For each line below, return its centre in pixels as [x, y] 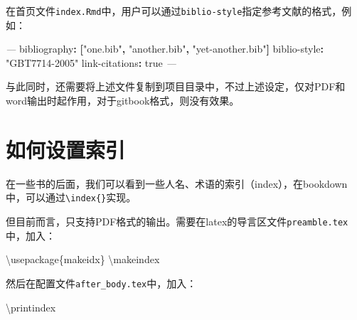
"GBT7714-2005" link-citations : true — [91, 62]
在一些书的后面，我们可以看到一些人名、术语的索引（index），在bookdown [177, 183]
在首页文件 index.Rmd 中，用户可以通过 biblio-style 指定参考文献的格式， [174, 11]
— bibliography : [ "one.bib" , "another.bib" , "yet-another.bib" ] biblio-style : [165, 49]
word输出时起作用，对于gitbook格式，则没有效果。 [123, 101]
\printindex [31, 307]
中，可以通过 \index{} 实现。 [71, 197]
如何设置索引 [66, 149]
